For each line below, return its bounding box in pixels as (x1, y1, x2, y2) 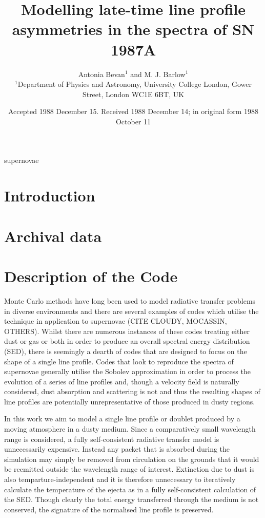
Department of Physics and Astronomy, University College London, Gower (17, 79, 252, 89)
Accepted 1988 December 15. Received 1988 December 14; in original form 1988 (8, 106, 258, 117)
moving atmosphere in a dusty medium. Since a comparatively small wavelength (4, 423, 256, 434)
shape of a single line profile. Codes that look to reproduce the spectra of (4, 356, 234, 366)
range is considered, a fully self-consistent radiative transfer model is (4, 433, 219, 444)
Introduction (4, 185, 95, 206)
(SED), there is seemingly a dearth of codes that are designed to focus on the (4, 345, 247, 356)
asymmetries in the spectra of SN (12, 18, 255, 40)
